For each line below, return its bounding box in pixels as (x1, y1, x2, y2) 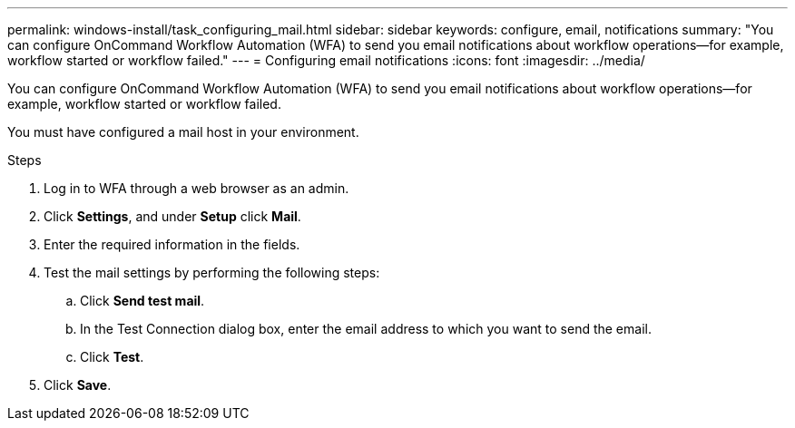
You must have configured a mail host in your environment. (7, 124, 359, 140)
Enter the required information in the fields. (44, 237, 300, 252)
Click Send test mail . (80, 293, 205, 308)
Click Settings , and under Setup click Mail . (44, 209, 301, 224)
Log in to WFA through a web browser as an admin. (44, 180, 349, 196)
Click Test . (80, 349, 144, 365)
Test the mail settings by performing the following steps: (44, 265, 380, 280)
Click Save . (44, 377, 112, 393)
